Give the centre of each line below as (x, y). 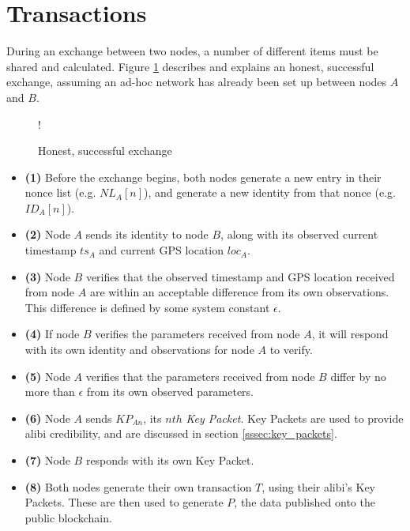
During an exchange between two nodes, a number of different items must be (192, 51)
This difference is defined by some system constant (147, 307)
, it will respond (350, 334)
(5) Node (47, 376)
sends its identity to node (147, 234)
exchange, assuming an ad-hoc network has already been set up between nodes (197, 82)
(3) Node (47, 276)
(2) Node (47, 234)
